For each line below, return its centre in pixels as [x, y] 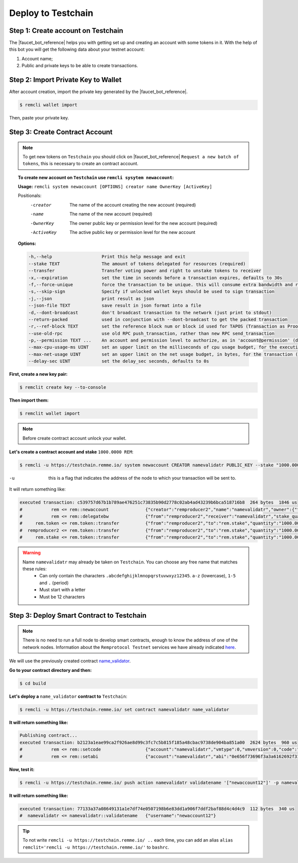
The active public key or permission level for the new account [133, 232]
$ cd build [33, 683]
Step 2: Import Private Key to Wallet [65, 80]
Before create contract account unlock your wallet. [74, 438]
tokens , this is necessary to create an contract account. [80, 164]
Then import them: [29, 400]
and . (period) [54, 583]
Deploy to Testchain [51, 13]
